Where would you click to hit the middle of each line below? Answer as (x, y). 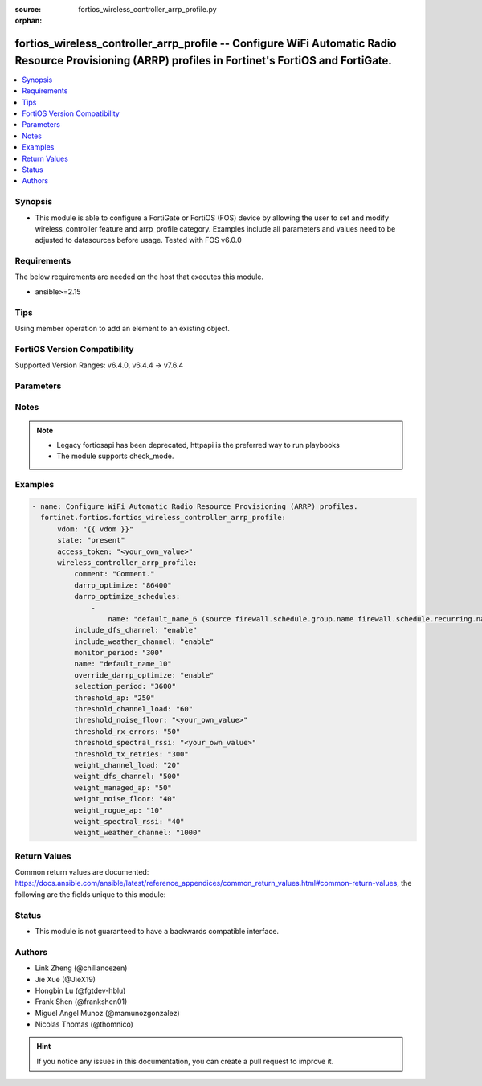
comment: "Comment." (114, 574)
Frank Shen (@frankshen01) (81, 1002)
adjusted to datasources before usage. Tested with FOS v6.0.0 (139, 240)
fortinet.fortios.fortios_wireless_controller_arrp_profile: (163, 518)
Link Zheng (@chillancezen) (81, 968)
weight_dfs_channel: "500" (127, 777)
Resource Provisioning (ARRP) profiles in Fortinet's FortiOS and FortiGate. (204, 60)
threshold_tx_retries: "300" (131, 754)
